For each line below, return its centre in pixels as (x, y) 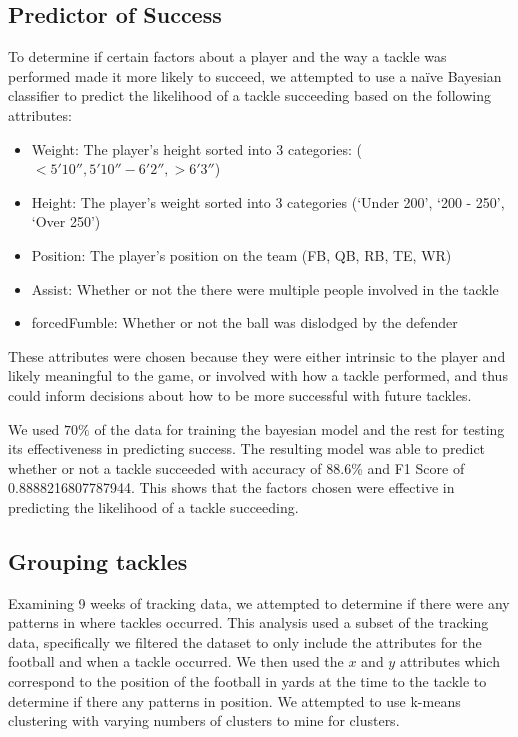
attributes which (449, 661)
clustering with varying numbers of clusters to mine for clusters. (204, 720)
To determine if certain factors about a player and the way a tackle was (227, 56)
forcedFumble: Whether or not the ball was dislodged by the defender (244, 322)
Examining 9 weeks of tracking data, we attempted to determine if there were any (259, 602)
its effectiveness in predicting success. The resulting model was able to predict (247, 448)
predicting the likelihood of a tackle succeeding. (153, 506)
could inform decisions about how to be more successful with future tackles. (240, 394)
